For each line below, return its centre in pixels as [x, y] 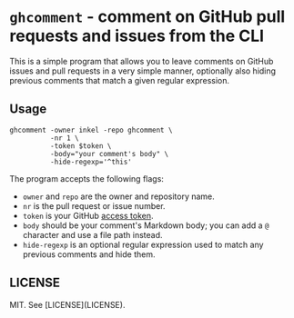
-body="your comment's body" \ [109, 154]
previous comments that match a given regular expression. [120, 80]
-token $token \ [81, 146]
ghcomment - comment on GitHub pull [147, 17]
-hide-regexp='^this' [91, 162]
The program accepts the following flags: [86, 178]
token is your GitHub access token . [88, 215]
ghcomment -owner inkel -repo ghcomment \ [91, 130]
